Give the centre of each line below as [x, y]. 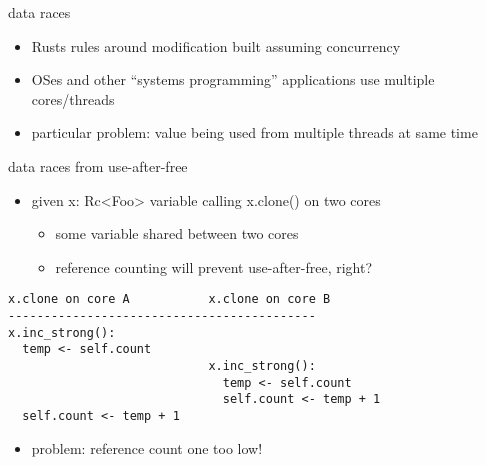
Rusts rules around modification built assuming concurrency [216, 45]
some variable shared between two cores [177, 233]
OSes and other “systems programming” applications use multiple [233, 79]
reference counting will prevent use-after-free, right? [214, 266]
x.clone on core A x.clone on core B [169, 299]
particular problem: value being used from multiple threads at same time [254, 132]
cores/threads [73, 98]
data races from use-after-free [98, 165]
